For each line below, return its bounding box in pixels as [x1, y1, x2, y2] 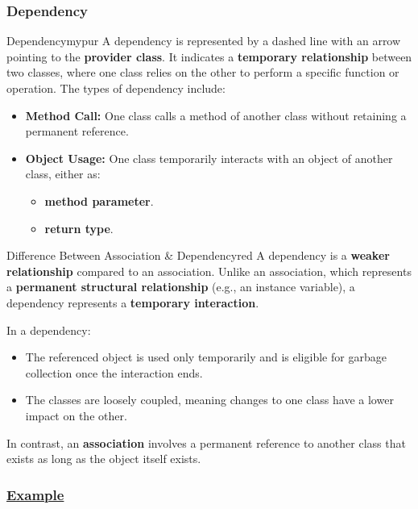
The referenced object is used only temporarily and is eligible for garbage [25, 348, 387, 365]
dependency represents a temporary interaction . [6, 294, 259, 311]
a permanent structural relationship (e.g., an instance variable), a [6, 278, 355, 295]
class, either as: [25, 165, 101, 182]
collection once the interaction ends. [25, 364, 203, 381]
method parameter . [44, 192, 154, 209]
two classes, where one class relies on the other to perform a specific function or [6, 64, 399, 81]
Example [6, 484, 64, 504]
